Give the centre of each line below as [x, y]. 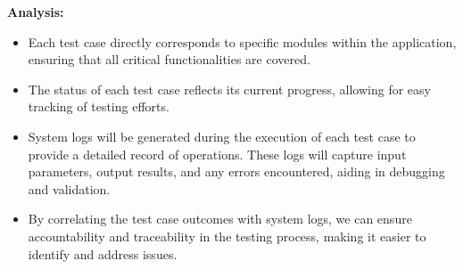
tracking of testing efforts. [99, 106]
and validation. [69, 188]
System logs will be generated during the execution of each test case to [222, 136]
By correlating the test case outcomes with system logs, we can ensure [220, 219]
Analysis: [36, 12]
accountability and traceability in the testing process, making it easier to [227, 236]
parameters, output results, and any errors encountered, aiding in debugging [236, 171]
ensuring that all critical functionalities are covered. [169, 59]
